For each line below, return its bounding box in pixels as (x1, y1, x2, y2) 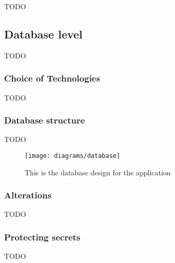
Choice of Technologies (4, 72, 100, 85)
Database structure (4, 114, 85, 127)
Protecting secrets (4, 231, 81, 243)
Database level (4, 26, 83, 42)
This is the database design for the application (25, 167, 171, 177)
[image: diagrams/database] (25, 152, 121, 160)
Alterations (4, 189, 52, 201)
